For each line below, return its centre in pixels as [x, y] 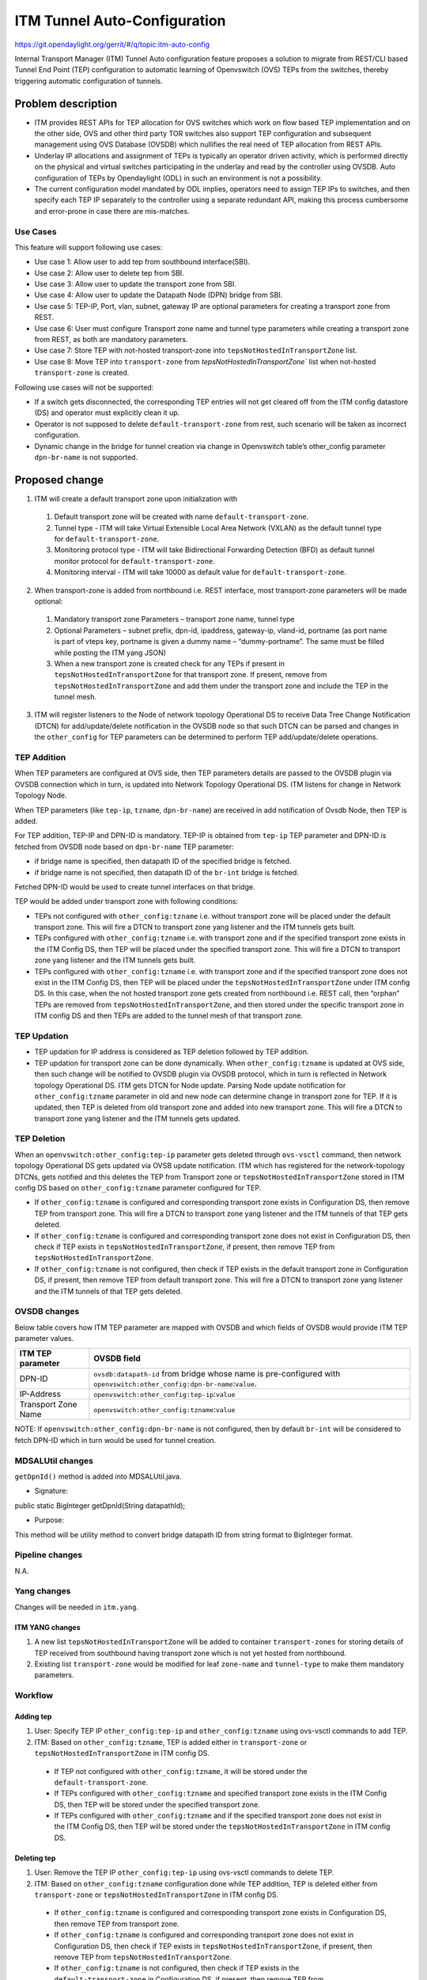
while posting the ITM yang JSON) [110, 653]
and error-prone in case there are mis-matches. [112, 211]
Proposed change [59, 480]
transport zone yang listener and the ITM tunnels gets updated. [137, 1118]
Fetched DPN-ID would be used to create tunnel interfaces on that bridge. [135, 886]
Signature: [51, 1491]
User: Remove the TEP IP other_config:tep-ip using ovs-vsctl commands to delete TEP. [184, 1872]
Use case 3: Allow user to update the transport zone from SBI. [135, 284]
